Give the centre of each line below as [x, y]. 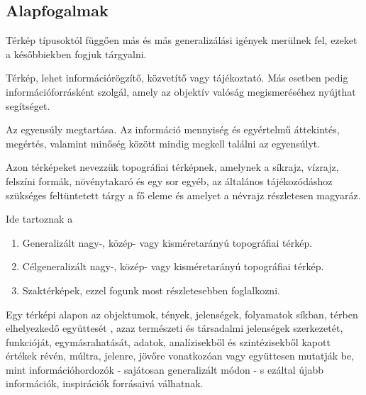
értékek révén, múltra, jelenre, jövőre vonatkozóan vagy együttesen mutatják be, [180, 356]
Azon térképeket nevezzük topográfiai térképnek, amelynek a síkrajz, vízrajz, [172, 167]
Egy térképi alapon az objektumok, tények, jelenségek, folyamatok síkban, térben [182, 314]
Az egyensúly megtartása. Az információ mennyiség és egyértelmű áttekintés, [173, 129]
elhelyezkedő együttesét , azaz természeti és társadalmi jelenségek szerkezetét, [174, 328]
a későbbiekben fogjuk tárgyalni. [76, 54]
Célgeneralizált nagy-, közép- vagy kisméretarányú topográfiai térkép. [173, 266]
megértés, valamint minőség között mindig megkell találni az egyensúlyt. [163, 143]
